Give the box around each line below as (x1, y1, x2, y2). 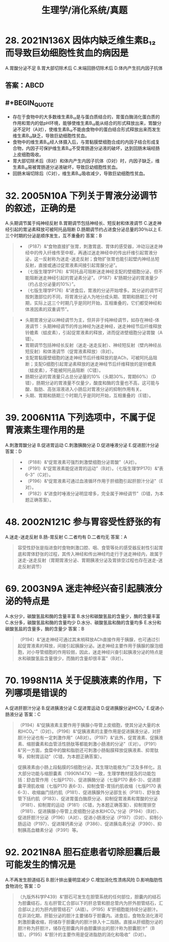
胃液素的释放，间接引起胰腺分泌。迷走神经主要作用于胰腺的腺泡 (26, 643, 159, 649)
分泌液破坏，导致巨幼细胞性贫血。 (49, 164, 121, 170)
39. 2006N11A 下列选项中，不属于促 (5, 412, 156, 423)
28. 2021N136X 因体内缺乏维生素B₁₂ (5, 35, 156, 46)
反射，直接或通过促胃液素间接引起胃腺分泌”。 (25, 262, 120, 268)
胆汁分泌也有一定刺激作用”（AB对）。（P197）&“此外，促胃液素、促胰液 (17, 735, 163, 741)
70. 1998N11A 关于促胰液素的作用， (5, 675, 153, 686)
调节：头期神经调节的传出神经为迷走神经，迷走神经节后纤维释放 (29, 323, 162, 330)
